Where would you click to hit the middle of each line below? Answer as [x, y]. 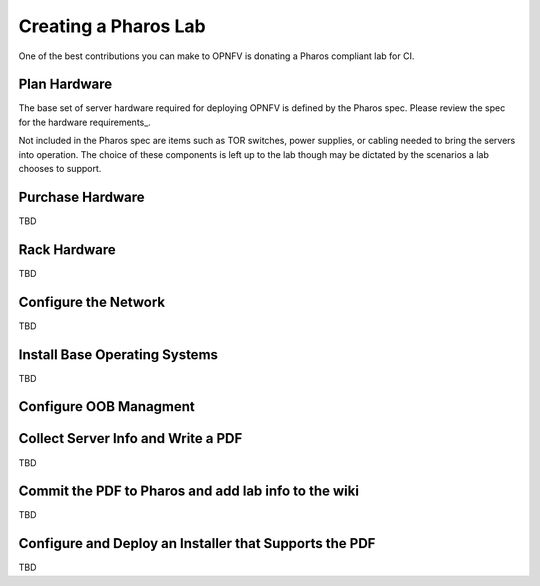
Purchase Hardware [81, 196]
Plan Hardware [65, 84]
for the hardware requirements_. [85, 122]
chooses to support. [60, 169]
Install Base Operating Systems [118, 354]
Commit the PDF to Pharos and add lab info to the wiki [189, 491]
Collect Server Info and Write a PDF [130, 438]
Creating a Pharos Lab [112, 26]
